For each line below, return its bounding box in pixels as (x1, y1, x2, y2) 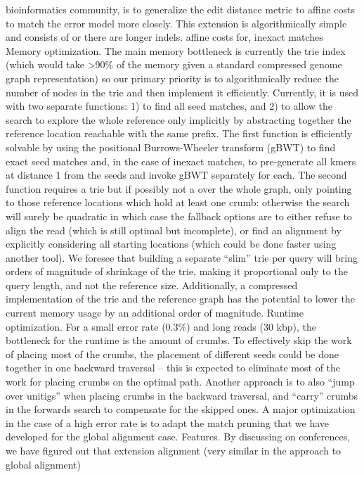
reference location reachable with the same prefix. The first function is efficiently (6, 126, 353, 141)
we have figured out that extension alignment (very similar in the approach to (6, 443, 342, 457)
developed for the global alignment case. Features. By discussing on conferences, (6, 429, 351, 444)
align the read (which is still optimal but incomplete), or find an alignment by (6, 222, 342, 237)
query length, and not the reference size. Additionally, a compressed (6, 277, 298, 292)
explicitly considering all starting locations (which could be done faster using (6, 236, 337, 251)
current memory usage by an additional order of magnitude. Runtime (6, 305, 304, 320)
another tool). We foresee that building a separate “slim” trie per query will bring (6, 250, 358, 265)
